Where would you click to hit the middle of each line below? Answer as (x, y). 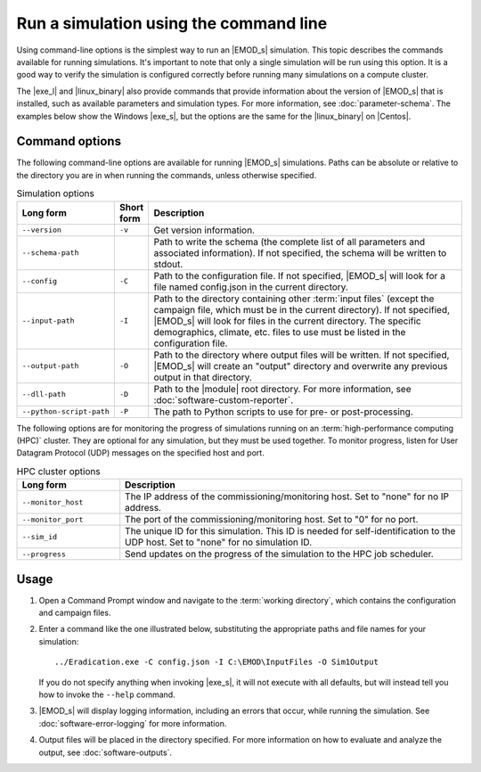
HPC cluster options (59, 471)
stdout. (168, 264)
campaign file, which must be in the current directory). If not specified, (302, 309)
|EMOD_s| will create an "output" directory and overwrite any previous (301, 365)
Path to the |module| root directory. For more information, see (282, 389)
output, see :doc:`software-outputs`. (106, 752)
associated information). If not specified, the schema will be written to (300, 252)
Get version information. (204, 230)
